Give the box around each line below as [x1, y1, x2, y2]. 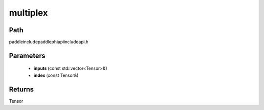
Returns [9, 85, 34, 93]
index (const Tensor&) [33, 72, 79, 78]
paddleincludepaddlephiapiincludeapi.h [9, 39, 88, 45]
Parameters [9, 51, 45, 60]
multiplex [9, 7, 48, 18]
